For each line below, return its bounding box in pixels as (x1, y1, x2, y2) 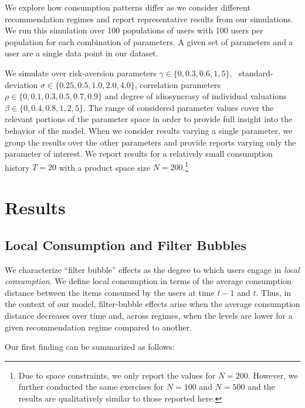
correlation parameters (140, 78, 221, 90)
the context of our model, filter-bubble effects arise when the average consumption (5, 298, 300, 310)
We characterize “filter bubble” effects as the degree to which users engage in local (5, 263, 300, 275)
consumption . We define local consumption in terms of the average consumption (5, 275, 292, 287)
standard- (239, 66, 273, 79)
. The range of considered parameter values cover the (83, 101, 274, 113)
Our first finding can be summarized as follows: (5, 340, 175, 353)
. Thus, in (256, 286, 292, 298)
